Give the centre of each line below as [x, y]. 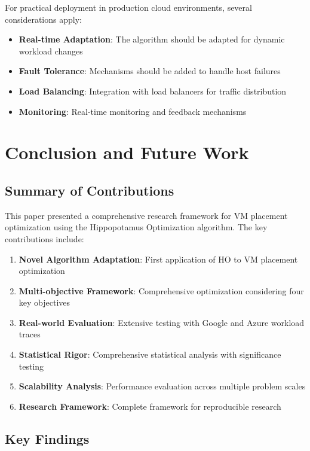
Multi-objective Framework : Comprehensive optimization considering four [161, 290]
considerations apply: [43, 19]
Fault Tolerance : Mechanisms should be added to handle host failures [150, 71]
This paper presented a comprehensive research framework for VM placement [146, 215]
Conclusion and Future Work [127, 152]
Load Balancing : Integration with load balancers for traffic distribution [153, 91]
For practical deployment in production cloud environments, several [128, 7]
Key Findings [47, 438]
